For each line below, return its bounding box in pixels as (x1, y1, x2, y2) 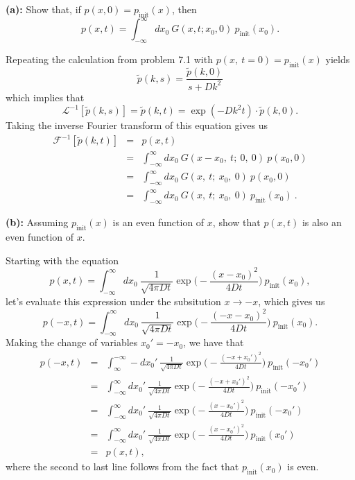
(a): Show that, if (6, 2, 81, 16)
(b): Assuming (6, 215, 69, 230)
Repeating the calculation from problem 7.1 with (6, 52, 213, 67)
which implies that (6, 89, 85, 104)
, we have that (183, 335, 244, 350)
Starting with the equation (6, 252, 119, 267)
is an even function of (112, 215, 205, 230)
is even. (287, 459, 319, 474)
